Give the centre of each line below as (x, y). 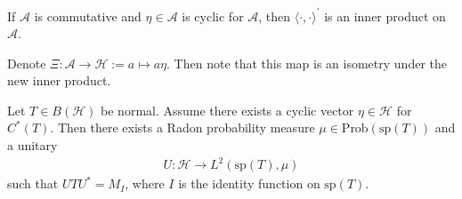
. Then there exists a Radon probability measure (182, 127)
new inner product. (59, 80)
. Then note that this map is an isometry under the (307, 63)
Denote (27, 63)
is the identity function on (249, 183)
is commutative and (88, 16)
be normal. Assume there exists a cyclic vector (227, 110)
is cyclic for (213, 16)
